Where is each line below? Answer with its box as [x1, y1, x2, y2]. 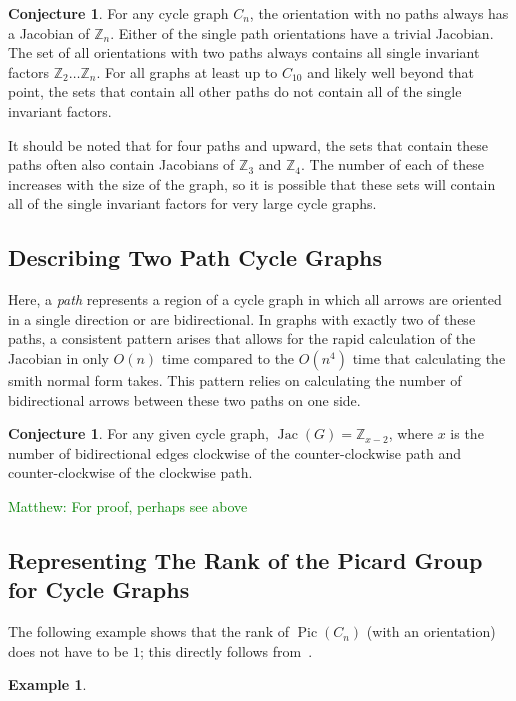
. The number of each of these [301, 154, 484, 175]
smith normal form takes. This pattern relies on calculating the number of [8, 369, 462, 390]
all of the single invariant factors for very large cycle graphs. [8, 193, 377, 214]
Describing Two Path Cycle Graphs [8, 242, 383, 273]
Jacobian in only [8, 347, 109, 368]
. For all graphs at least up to [96, 61, 278, 82]
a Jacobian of [8, 22, 90, 43]
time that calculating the [352, 347, 506, 368]
